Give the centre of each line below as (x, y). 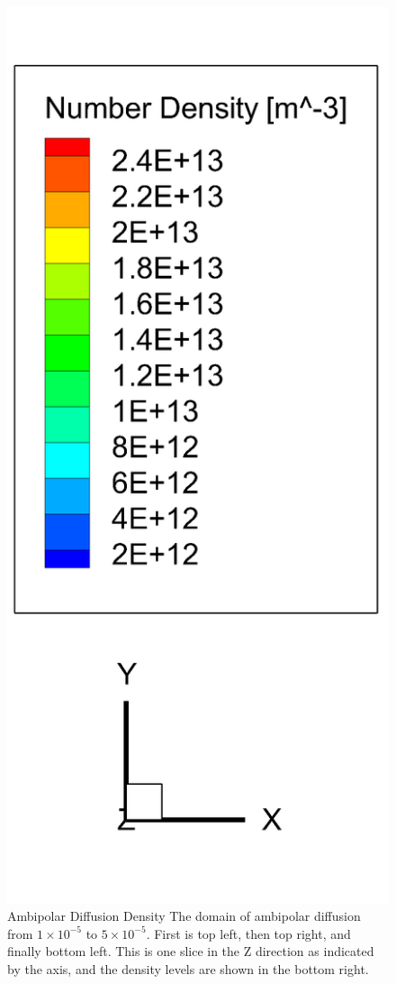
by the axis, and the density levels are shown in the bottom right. (188, 968)
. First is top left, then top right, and (248, 933)
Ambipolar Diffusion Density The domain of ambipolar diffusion (184, 916)
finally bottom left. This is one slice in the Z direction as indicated (191, 951)
